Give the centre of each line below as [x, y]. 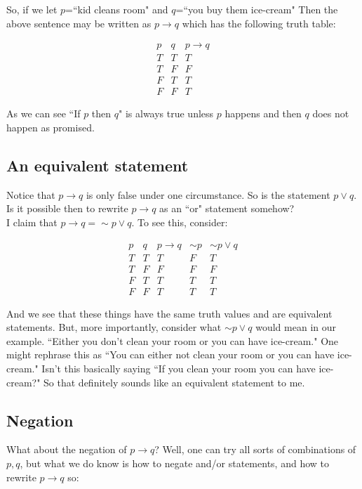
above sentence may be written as [79, 23]
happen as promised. [51, 127]
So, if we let [32, 9]
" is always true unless [166, 113]
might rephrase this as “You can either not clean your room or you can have [170, 354]
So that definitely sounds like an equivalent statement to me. [174, 382]
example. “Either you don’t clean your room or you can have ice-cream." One [173, 340]
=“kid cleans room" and [117, 9]
